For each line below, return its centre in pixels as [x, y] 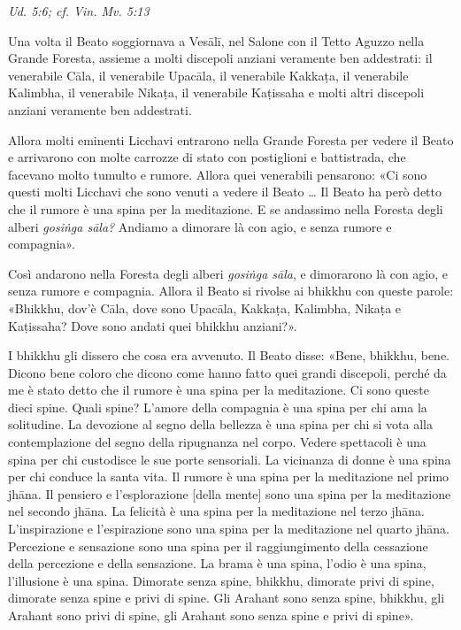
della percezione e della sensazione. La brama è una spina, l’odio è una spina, [217, 563]
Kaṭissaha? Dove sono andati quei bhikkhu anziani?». [153, 325]
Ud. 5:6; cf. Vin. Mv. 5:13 [79, 11]
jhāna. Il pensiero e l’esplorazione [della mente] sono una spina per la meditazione [230, 493]
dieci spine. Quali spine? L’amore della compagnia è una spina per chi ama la [218, 407]
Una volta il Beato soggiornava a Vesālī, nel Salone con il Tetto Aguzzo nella [216, 40]
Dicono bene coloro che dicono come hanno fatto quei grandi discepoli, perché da [227, 372]
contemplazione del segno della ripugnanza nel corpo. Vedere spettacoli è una [217, 442]
